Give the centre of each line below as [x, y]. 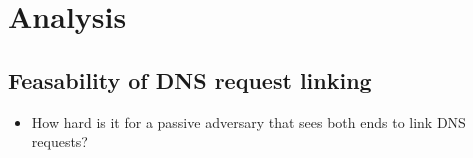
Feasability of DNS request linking [190, 79]
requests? [59, 141]
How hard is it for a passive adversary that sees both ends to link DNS [248, 121]
